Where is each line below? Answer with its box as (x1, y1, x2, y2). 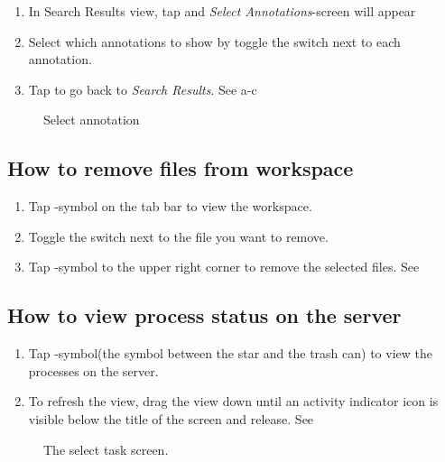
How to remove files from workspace (7, 154, 354, 182)
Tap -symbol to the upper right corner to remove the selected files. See (28, 257, 420, 276)
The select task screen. (43, 439, 169, 458)
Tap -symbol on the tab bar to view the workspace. (28, 197, 312, 216)
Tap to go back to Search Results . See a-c (28, 79, 257, 98)
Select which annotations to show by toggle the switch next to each (28, 32, 401, 51)
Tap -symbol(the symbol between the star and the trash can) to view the (28, 344, 432, 363)
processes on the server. (28, 361, 159, 380)
